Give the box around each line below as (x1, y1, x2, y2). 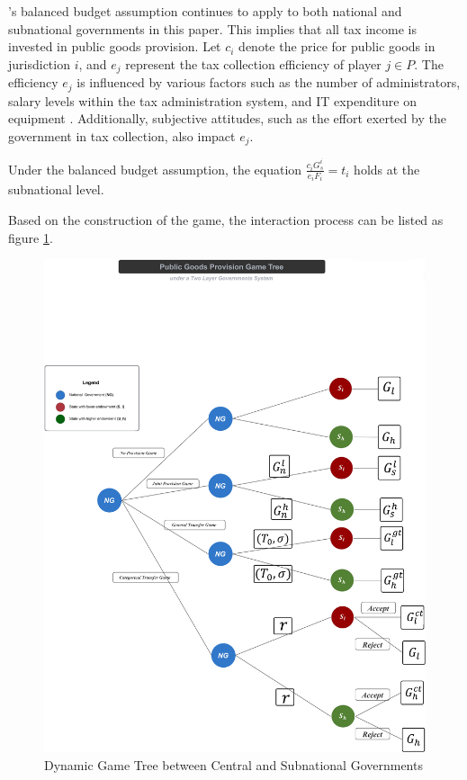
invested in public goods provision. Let (8, 37, 221, 56)
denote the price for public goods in (238, 37, 436, 56)
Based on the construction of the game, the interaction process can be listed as (8, 210, 444, 229)
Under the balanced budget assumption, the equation (8, 159, 302, 178)
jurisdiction (8, 54, 70, 73)
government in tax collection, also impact (8, 126, 236, 145)
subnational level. (8, 180, 104, 199)
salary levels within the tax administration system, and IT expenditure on (8, 91, 417, 110)
